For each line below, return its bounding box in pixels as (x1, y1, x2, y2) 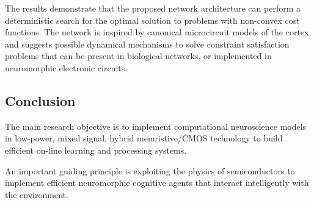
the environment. (5, 188, 68, 201)
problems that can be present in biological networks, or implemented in (5, 49, 272, 62)
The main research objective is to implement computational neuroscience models (5, 119, 307, 132)
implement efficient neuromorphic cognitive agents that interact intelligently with (5, 176, 309, 189)
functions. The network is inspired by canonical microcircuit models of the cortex (5, 26, 309, 38)
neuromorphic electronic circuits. (5, 61, 128, 74)
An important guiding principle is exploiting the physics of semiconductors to (5, 164, 295, 177)
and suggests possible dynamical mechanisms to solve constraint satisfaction (5, 37, 290, 50)
